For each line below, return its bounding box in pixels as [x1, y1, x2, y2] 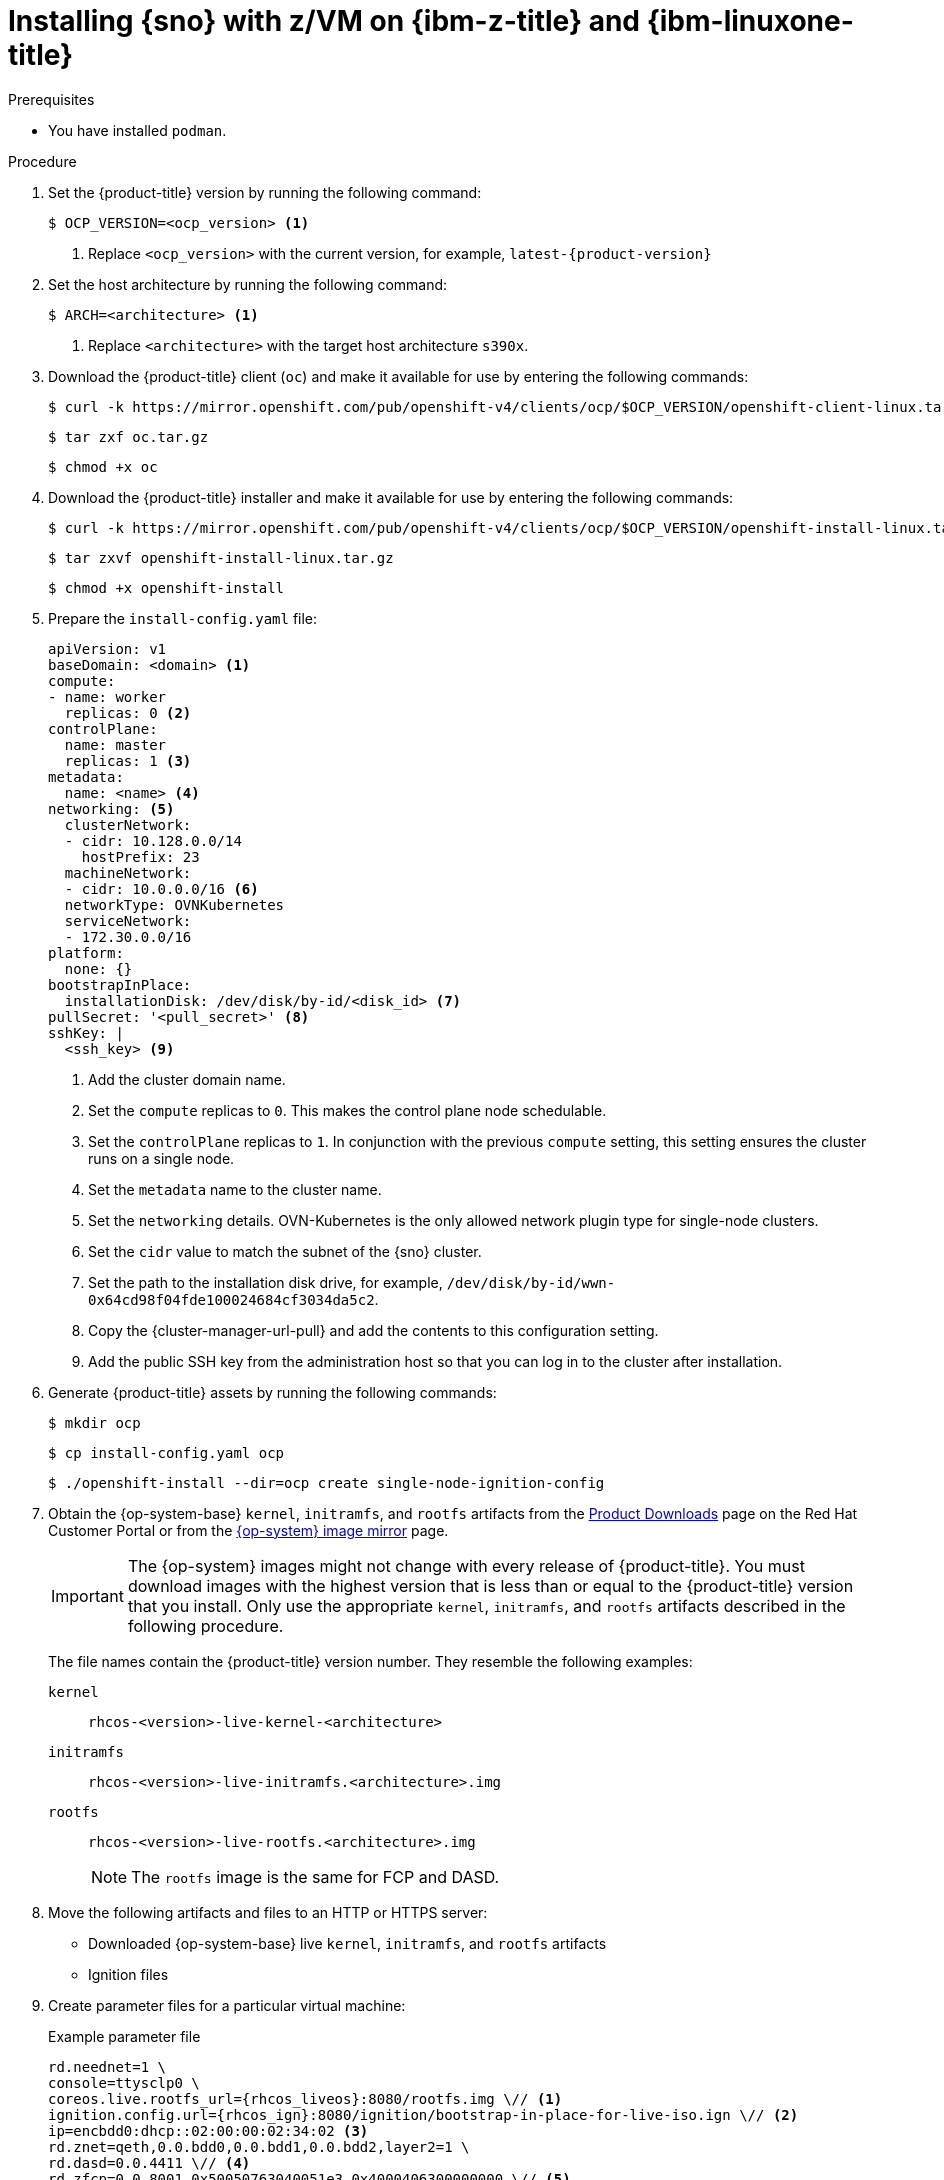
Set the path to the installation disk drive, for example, [88, 1273, 443, 1291]
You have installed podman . [48, 121, 227, 139]
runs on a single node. [88, 1149, 235, 1167]
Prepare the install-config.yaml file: [48, 609, 318, 627]
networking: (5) [48, 800, 175, 817]
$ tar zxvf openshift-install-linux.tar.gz [48, 549, 394, 566]
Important [51, 1585, 124, 1606]
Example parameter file [48, 2027, 201, 2045]
